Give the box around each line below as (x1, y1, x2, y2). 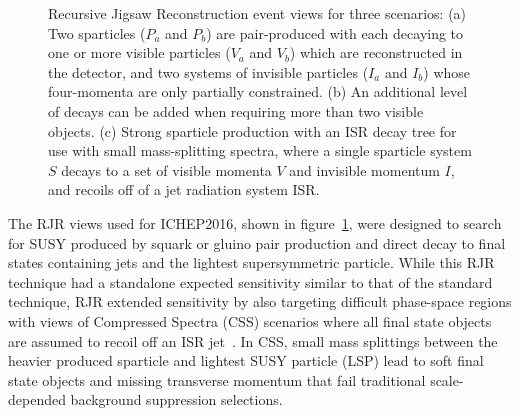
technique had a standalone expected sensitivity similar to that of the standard (8, 271, 493, 292)
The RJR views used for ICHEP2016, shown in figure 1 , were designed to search (8, 212, 502, 233)
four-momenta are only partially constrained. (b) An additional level (48, 81, 468, 102)
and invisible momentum (289, 159, 440, 180)
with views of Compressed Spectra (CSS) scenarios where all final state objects (8, 310, 492, 331)
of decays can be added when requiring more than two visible (48, 100, 424, 121)
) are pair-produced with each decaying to (206, 22, 464, 43)
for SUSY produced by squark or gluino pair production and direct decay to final (8, 232, 506, 253)
